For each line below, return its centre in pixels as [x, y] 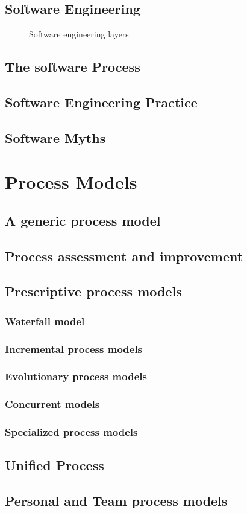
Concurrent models [52, 404]
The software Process [73, 67]
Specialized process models [71, 432]
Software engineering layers [79, 34]
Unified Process [55, 465]
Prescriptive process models [93, 291]
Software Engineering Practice [101, 102]
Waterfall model [45, 321]
